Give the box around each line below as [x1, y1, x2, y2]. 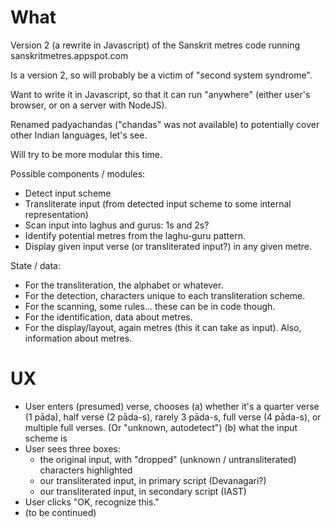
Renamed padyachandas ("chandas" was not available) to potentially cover [10, 118, 320, 130]
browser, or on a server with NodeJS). [10, 99, 168, 111]
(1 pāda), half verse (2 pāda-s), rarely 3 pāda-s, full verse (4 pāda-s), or [24, 411, 322, 423]
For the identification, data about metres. [24, 311, 193, 323]
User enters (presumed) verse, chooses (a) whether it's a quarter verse [24, 400, 320, 412]
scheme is [24, 432, 68, 444]
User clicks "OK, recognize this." [24, 496, 160, 508]
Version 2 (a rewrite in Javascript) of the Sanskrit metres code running [10, 39, 301, 51]
